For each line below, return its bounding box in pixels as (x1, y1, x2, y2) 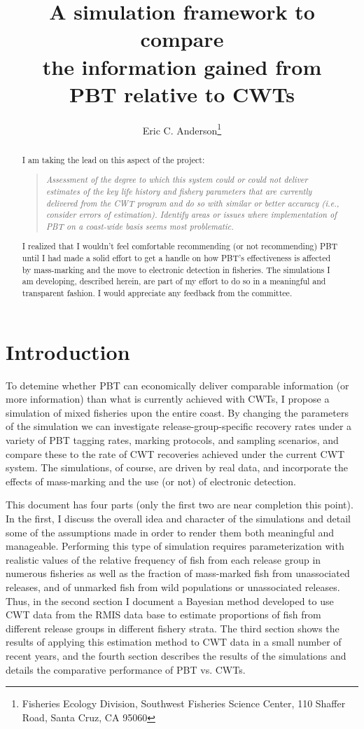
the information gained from (42, 52, 322, 81)
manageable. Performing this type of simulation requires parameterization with (6, 539, 344, 553)
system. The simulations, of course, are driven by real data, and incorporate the (6, 460, 349, 475)
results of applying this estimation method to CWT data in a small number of (6, 634, 342, 649)
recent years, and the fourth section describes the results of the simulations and (6, 648, 346, 662)
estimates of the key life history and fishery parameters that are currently (45, 185, 312, 197)
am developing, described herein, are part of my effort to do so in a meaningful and (22, 275, 326, 287)
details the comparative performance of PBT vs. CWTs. (6, 662, 246, 676)
